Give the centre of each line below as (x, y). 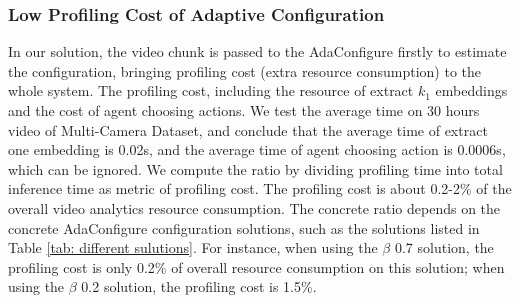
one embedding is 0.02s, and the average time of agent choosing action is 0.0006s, (257, 149)
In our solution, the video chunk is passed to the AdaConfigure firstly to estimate (257, 51)
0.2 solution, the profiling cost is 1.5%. (199, 286)
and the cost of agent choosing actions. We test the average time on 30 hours (244, 110)
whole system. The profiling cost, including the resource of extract (211, 90)
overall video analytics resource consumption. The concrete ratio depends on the (254, 207)
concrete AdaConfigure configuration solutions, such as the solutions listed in (244, 227)
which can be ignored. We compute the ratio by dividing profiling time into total (255, 168)
